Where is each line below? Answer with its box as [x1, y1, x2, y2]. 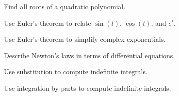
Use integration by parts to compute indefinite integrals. [4, 82, 171, 93]
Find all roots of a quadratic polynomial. [4, 1, 126, 11]
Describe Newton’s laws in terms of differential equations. [4, 50, 175, 60]
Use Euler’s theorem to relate [4, 17, 91, 28]
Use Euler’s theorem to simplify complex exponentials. [4, 34, 166, 44]
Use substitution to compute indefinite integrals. [4, 66, 147, 77]
